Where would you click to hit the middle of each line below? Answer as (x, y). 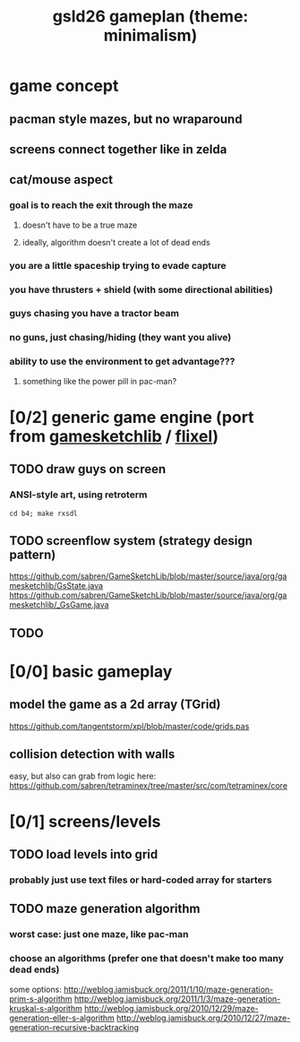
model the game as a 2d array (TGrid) (115, 705)
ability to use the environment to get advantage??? (122, 362)
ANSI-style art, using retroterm (78, 495)
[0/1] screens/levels (85, 821)
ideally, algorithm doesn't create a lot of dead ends (116, 242)
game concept (64, 86)
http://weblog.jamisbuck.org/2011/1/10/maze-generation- (169, 989)
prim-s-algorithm (41, 999)
